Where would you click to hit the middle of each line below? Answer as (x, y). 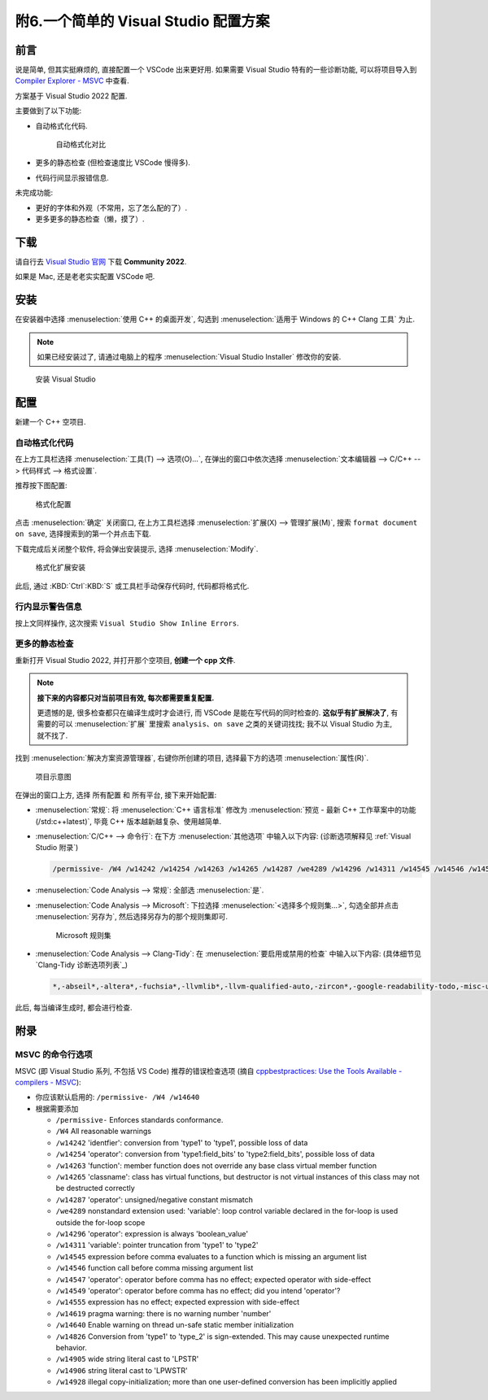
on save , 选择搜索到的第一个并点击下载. (83, 534)
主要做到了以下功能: (48, 111)
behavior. (71, 1347)
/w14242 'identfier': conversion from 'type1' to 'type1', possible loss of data (182, 1142)
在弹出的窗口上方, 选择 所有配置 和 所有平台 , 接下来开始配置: (116, 795)
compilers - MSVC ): (48, 1082)
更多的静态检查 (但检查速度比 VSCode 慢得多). (113, 163)
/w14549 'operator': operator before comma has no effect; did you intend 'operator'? (198, 1290)
